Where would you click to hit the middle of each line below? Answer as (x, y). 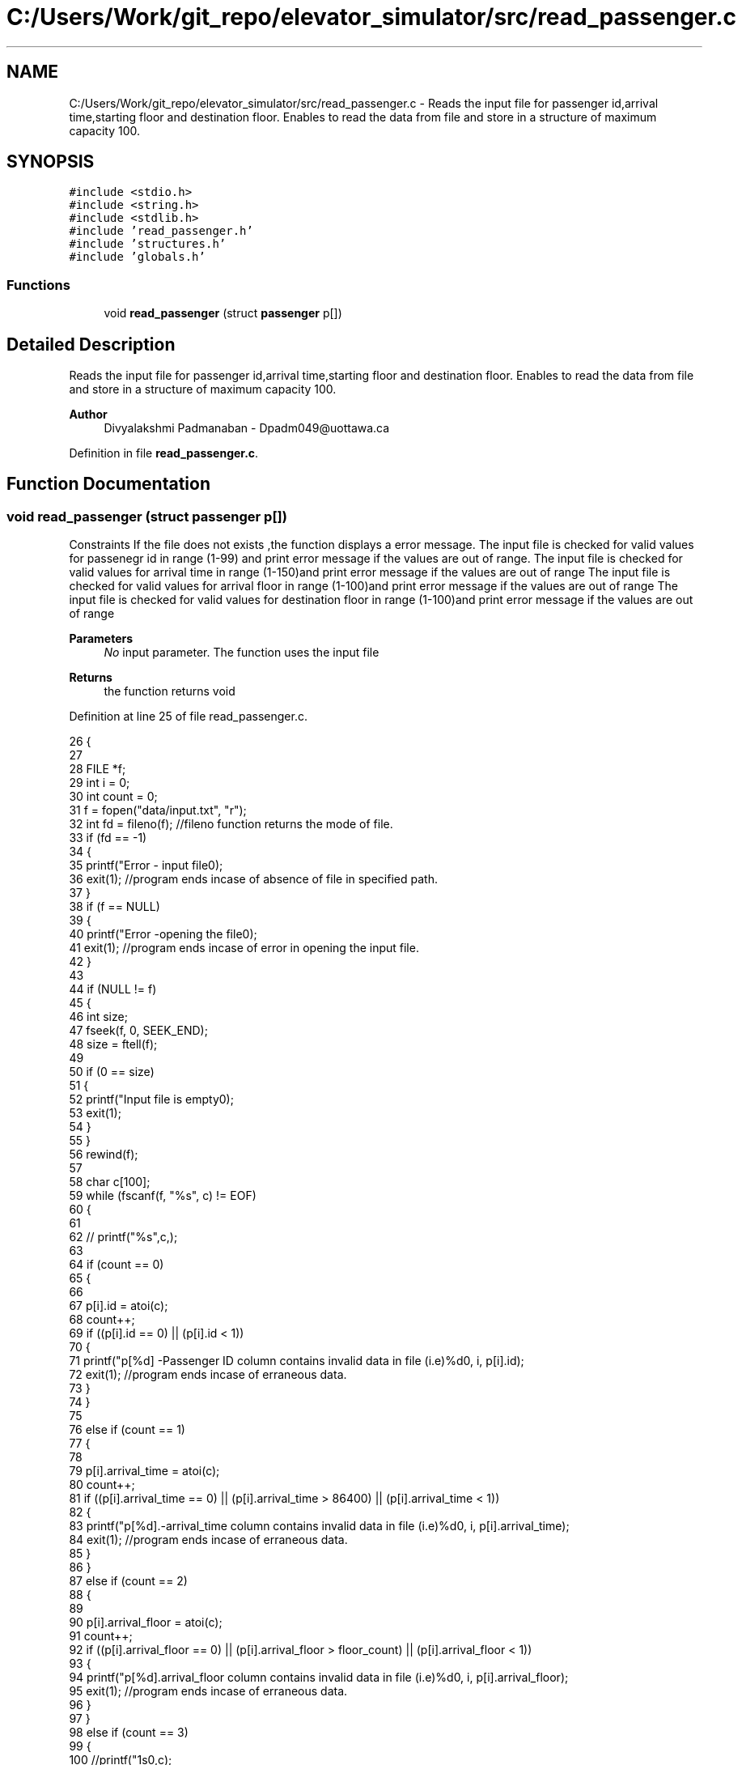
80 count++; (102, 1485)
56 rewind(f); (104, 1155)
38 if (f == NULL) (114, 907)
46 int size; (98, 1017)
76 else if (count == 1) (127, 1430)
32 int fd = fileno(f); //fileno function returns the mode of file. (231, 824)
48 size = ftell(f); (113, 1044)
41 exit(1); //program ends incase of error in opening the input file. (244, 948)
